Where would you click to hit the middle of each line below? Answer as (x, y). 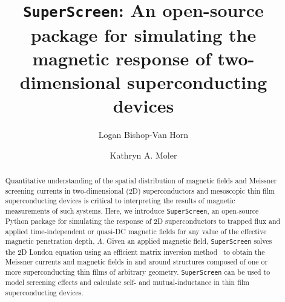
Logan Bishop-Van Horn (143, 134)
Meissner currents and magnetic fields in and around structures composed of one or (136, 262)
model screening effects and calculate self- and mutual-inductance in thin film (127, 282)
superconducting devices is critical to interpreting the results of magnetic (120, 201)
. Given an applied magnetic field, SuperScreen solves (187, 241)
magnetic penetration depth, (50, 241)
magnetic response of (122, 58)
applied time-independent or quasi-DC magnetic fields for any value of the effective (136, 231)
